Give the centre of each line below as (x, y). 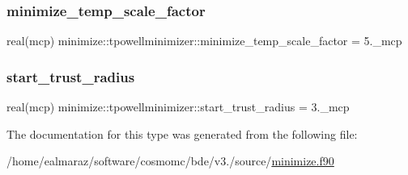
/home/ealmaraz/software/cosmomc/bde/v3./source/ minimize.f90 (170, 161)
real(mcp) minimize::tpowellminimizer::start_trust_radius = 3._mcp (178, 107)
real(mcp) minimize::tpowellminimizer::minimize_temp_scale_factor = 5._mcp (204, 41)
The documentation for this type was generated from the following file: (182, 133)
